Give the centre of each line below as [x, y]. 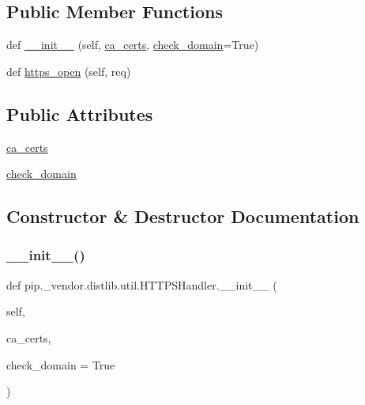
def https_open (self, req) [69, 71]
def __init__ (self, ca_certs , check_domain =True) [133, 45]
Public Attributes [80, 114]
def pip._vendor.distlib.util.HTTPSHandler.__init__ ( [142, 284]
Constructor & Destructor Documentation [183, 216]
